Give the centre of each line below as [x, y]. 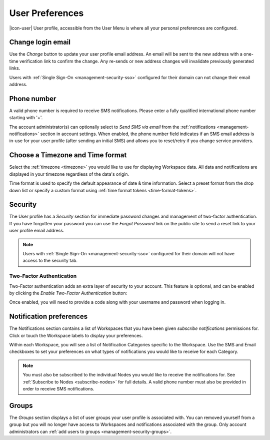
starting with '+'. [26, 118]
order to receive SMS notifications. [58, 388]
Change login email [40, 42]
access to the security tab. [50, 261]
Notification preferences [48, 317]
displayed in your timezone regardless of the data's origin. [69, 174]
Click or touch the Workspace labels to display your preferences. [76, 335]
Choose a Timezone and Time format [68, 155]
